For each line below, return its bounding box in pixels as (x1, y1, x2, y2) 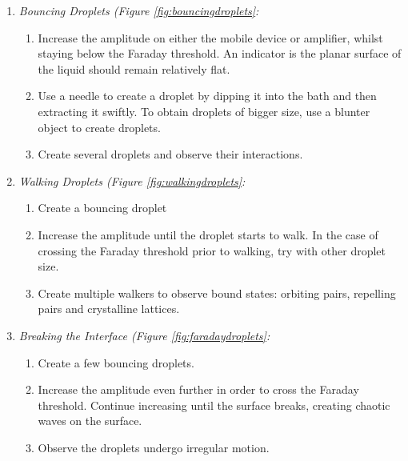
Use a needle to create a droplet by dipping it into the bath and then (38, 87, 377, 104)
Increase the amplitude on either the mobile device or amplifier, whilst (38, 29, 383, 46)
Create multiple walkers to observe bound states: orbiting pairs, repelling (38, 284, 396, 301)
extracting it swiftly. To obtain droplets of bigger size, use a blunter (38, 102, 370, 119)
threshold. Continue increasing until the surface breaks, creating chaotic (38, 396, 390, 413)
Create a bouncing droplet (38, 199, 167, 216)
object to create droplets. (38, 118, 161, 135)
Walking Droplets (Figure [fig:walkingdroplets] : (18, 172, 246, 189)
